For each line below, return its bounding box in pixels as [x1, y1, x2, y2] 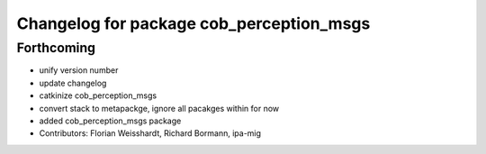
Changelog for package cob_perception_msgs [16, 14, 371, 33]
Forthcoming [16, 40, 96, 56]
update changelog [39, 77, 107, 88]
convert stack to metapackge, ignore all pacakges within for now [39, 103, 280, 113]
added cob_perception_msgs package [39, 115, 182, 126]
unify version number [39, 65, 119, 76]
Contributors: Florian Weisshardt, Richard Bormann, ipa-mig [39, 128, 261, 139]
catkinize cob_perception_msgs [39, 90, 157, 101]
